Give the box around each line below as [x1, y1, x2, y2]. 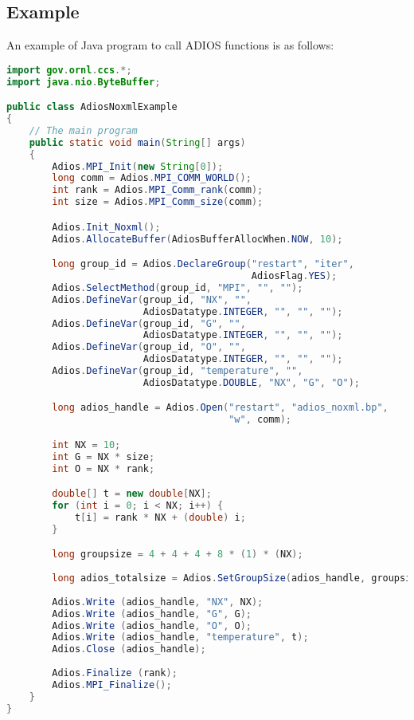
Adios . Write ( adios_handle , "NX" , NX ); [52, 596, 264, 608]
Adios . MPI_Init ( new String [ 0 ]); [52, 160, 224, 172]
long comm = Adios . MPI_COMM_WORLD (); [52, 172, 252, 184]
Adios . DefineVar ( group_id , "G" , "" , [52, 317, 246, 329]
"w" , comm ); [228, 414, 291, 426]
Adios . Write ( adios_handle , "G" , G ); [52, 608, 252, 620]
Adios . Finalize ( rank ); [52, 667, 178, 679]
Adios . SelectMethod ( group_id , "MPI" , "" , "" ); [52, 281, 303, 293]
